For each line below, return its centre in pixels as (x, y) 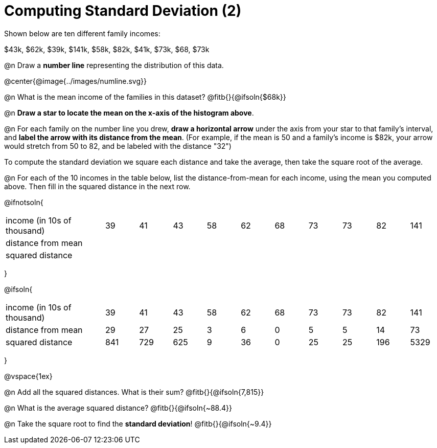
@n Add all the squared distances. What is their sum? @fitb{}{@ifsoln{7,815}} (134, 392)
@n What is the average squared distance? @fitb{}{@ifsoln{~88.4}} (118, 408)
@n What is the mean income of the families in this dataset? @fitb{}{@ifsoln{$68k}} (145, 97)
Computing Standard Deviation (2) (123, 11)
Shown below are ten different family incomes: (82, 33)
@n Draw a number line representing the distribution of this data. (114, 65)
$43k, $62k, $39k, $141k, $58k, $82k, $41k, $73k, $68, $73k (107, 49)
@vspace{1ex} (28, 376)
